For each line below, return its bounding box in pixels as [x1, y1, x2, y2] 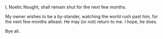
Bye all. [5, 28, 20, 34]
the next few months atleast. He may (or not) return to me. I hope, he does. [5, 19, 158, 24]
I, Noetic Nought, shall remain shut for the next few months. [5, 4, 127, 10]
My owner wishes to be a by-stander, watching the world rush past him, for [5, 14, 158, 19]
